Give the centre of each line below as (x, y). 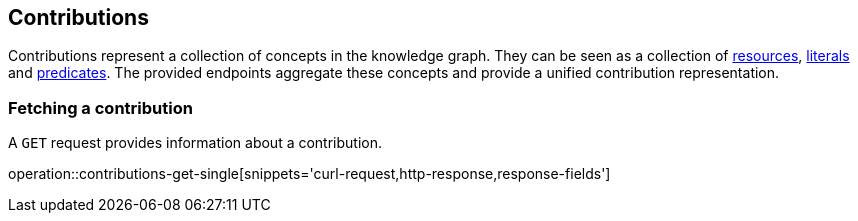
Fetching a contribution (100, 107)
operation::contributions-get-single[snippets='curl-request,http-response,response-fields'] (309, 174)
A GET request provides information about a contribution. (195, 143)
